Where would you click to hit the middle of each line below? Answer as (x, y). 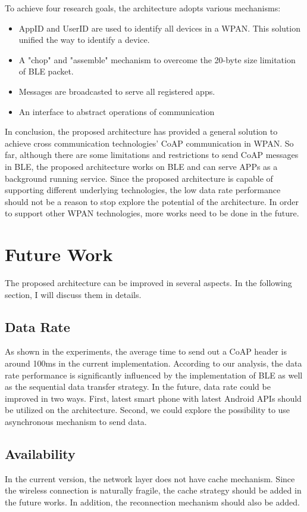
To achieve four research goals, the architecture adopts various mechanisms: (143, 8)
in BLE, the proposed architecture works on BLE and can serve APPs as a (141, 166)
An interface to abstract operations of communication (117, 111)
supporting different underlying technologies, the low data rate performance (143, 190)
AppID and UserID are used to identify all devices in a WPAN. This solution (159, 28)
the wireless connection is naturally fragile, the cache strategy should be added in (153, 490)
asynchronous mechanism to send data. (76, 421)
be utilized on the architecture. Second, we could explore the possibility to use (148, 410)
